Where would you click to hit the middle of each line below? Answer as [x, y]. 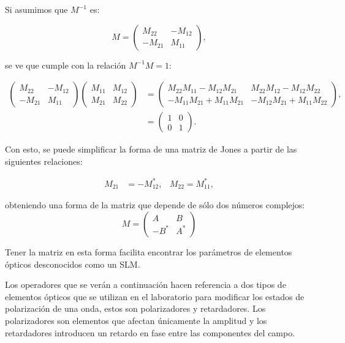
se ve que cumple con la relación [66, 65]
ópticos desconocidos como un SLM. [73, 264]
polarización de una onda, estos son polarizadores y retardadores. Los [135, 308]
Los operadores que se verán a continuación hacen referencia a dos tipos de [146, 285]
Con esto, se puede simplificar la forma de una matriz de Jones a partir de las [151, 149]
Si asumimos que [36, 9]
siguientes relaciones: [44, 161]
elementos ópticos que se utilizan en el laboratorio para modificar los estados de [155, 296]
